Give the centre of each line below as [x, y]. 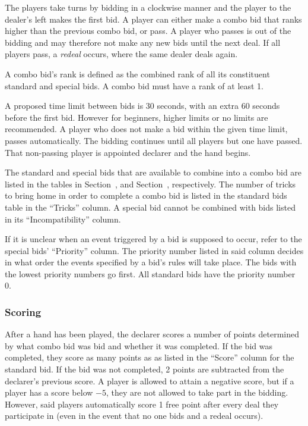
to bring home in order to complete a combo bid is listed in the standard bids [146, 195]
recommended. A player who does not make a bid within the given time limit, [146, 129]
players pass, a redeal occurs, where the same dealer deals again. [121, 54]
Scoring [23, 311]
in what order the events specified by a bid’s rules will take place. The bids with [151, 262]
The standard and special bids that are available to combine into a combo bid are [153, 172]
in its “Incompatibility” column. [63, 219]
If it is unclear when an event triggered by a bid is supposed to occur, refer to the [153, 239]
